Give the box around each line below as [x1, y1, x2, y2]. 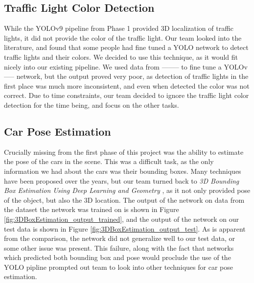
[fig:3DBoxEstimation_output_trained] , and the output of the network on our [4, 213, 239, 224]
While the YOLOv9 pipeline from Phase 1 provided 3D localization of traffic [4, 23, 234, 33]
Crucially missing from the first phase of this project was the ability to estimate [4, 146, 244, 157]
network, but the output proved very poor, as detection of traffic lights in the [16, 71, 249, 81]
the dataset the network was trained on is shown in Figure [4, 204, 179, 214]
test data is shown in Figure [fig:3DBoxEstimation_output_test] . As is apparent [4, 223, 246, 234]
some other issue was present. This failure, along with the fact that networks [4, 242, 234, 253]
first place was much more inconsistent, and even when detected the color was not [4, 80, 250, 91]
